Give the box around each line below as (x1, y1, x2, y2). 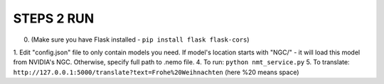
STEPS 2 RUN (13, 11, 95, 26)
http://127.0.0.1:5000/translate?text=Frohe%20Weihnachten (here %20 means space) (13, 68, 299, 76)
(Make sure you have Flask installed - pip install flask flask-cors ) (31, 35, 250, 44)
